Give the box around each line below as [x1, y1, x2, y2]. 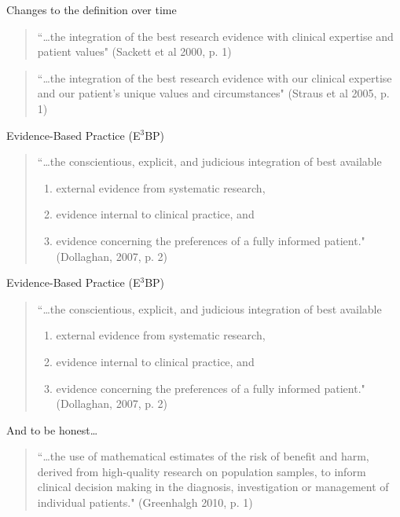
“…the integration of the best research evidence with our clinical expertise [37, 69, 392, 86]
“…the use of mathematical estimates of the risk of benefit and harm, [37, 448, 369, 464]
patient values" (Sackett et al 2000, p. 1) [37, 43, 232, 60]
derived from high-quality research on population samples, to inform [37, 463, 366, 479]
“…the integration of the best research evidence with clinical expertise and [37, 27, 394, 44]
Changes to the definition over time [6, 2, 177, 17]
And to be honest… [6, 421, 98, 438]
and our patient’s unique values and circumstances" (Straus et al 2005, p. [37, 85, 390, 101]
